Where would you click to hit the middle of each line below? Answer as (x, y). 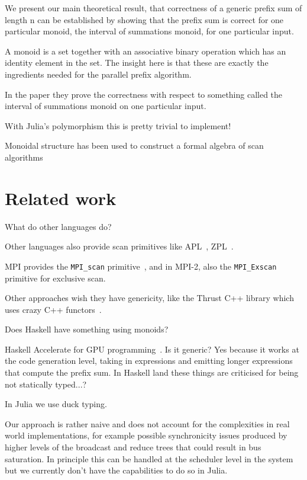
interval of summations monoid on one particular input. (106, 106)
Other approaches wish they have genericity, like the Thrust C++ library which (149, 298)
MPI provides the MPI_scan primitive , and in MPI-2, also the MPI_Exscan (141, 266)
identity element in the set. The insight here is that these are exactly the (137, 63)
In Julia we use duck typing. (56, 404)
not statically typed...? (46, 384)
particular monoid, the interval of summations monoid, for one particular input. (149, 31)
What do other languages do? (58, 226)
